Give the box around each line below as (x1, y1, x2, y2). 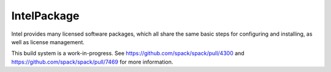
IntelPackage (11, 9, 80, 22)
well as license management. (11, 38, 85, 45)
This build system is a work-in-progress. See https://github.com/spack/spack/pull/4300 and (11, 50, 245, 57)
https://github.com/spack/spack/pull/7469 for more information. (11, 58, 173, 65)
